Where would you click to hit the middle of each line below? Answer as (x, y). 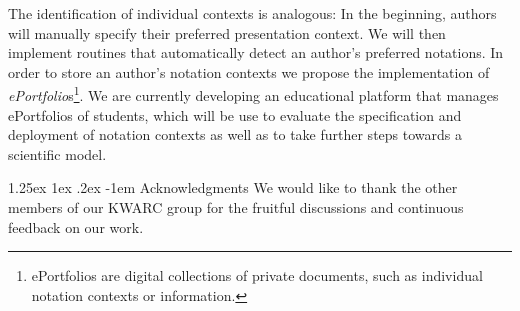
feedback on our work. (76, 226)
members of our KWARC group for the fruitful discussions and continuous (236, 207)
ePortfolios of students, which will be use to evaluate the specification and (235, 114)
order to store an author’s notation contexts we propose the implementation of (249, 71)
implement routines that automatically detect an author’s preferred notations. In (256, 52)
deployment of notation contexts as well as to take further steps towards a (235, 134)
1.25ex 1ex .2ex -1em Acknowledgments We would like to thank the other (233, 187)
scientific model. (57, 153)
